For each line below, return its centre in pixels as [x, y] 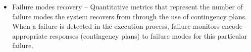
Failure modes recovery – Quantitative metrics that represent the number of [127, 6]
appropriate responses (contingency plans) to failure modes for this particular [130, 35]
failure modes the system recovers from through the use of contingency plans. [129, 16]
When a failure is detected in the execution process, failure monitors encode [127, 26]
